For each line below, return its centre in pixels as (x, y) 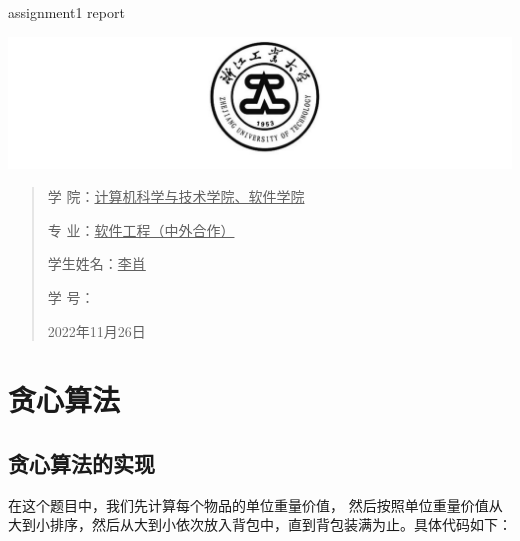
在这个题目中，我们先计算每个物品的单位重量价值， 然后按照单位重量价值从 (255, 504)
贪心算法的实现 (81, 463)
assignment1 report (66, 12)
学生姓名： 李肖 (96, 263)
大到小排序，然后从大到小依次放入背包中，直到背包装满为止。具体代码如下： (260, 524)
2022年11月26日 (96, 330)
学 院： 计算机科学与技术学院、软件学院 (176, 196)
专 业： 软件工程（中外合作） (141, 229)
